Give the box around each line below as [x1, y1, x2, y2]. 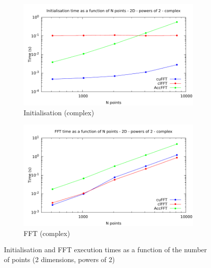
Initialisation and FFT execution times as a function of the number [4, 244, 207, 255]
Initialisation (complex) [24, 107, 94, 117]
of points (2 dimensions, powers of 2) [4, 254, 115, 264]
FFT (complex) [24, 228, 70, 238]
